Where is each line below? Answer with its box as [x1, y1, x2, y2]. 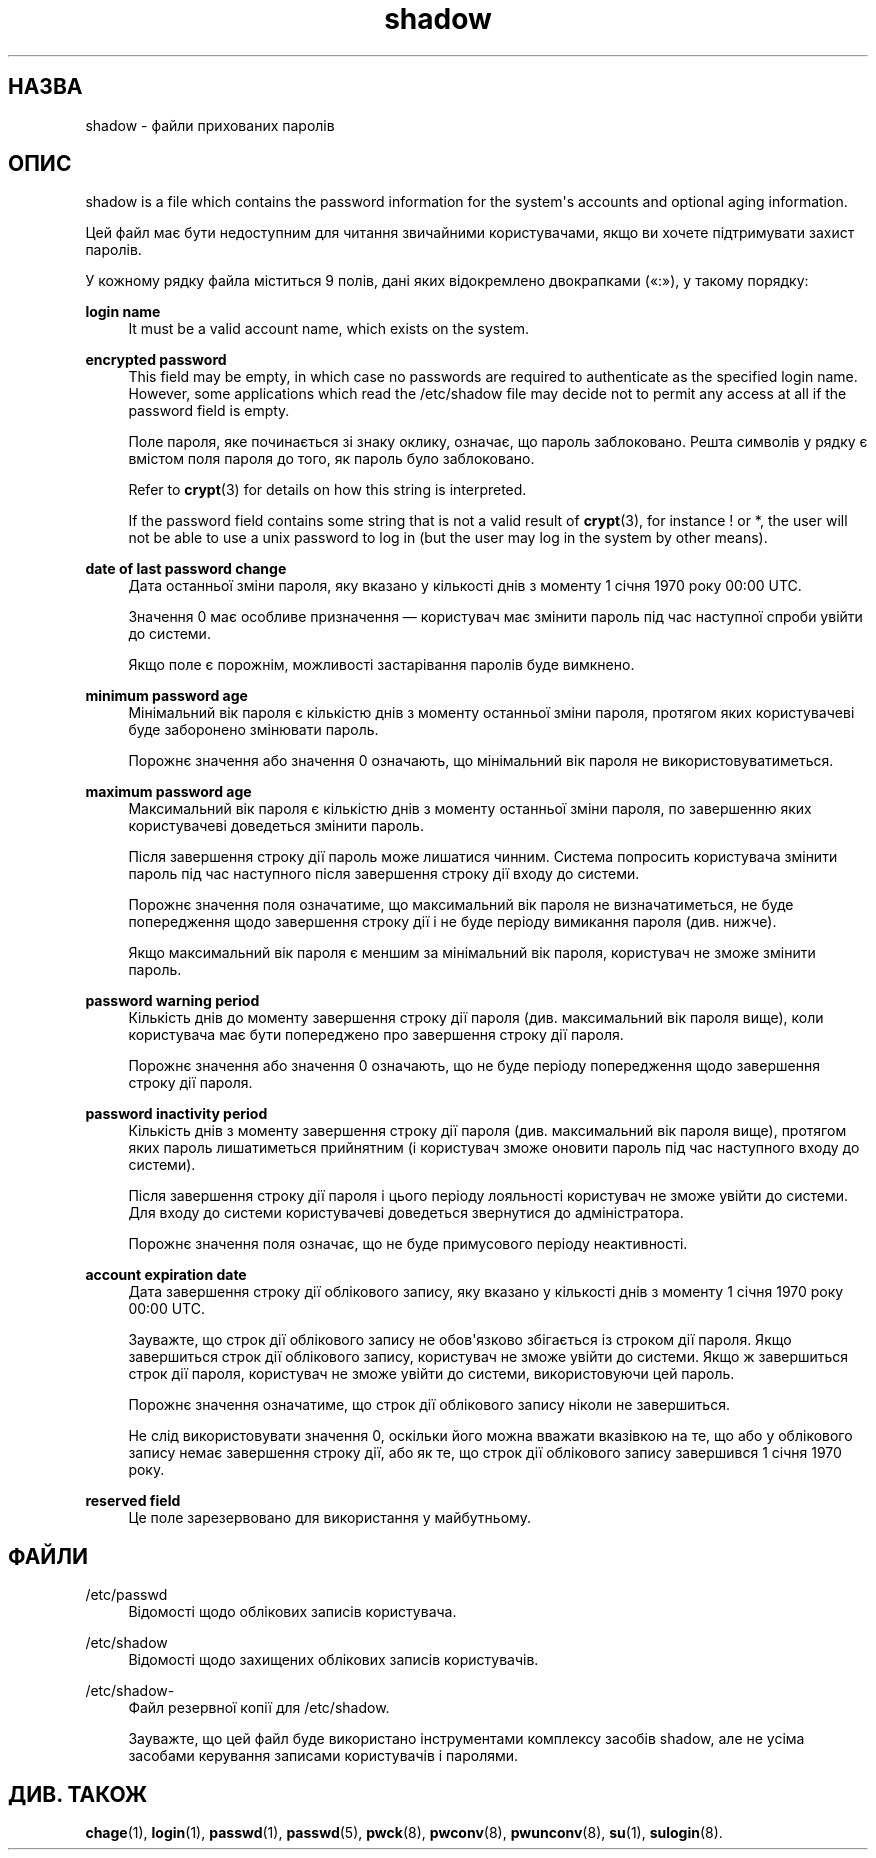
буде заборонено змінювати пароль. [128, 721, 379, 739]
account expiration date [85, 1266, 247, 1284]
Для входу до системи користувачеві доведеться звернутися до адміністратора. [128, 1204, 684, 1222]
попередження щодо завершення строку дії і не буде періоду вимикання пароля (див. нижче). [128, 913, 777, 931]
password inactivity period [85, 1105, 268, 1123]
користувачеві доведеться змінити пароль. [128, 817, 424, 835]
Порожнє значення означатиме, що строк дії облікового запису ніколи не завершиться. [128, 1396, 730, 1414]
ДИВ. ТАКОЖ [8, 1781, 148, 1807]
